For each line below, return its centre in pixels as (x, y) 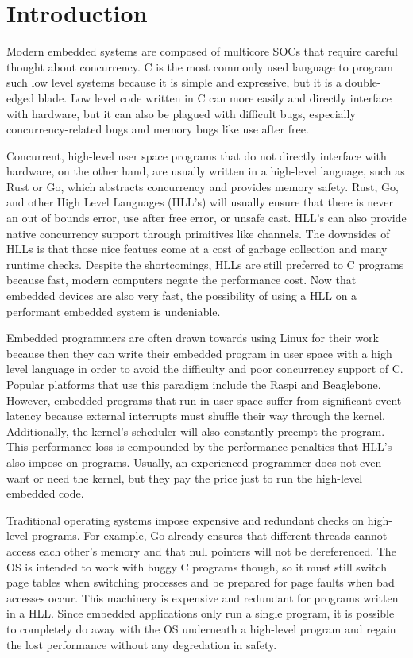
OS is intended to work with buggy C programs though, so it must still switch (197, 566)
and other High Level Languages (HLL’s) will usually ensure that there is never (200, 202)
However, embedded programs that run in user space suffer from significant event (204, 400)
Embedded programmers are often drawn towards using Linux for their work (193, 338)
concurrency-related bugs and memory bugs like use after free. (158, 129)
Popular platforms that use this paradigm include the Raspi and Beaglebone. (194, 384)
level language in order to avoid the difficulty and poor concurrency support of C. (205, 369)
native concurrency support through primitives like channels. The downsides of (198, 233)
